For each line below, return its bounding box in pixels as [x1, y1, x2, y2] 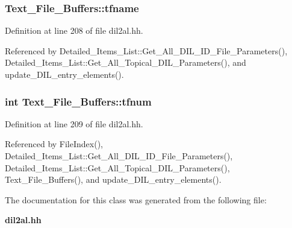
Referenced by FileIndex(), [5, 138, 103, 150]
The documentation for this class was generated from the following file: [5, 193, 267, 206]
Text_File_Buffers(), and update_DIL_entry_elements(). [5, 173, 222, 186]
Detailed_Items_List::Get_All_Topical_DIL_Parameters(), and [5, 56, 246, 69]
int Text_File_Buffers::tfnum [5, 93, 152, 109]
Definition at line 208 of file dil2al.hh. [5, 24, 143, 37]
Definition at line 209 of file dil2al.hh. [5, 117, 143, 130]
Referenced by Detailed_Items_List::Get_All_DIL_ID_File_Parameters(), [5, 44, 288, 57]
